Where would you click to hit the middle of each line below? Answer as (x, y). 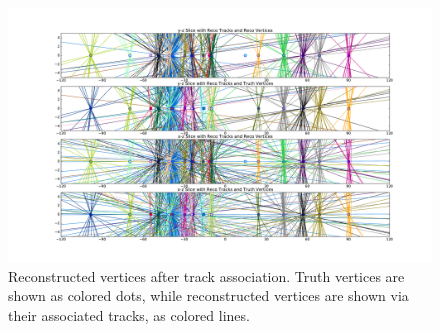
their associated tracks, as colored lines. (129, 315)
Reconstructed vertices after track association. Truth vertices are (206, 275)
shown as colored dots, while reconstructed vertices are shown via (208, 295)
